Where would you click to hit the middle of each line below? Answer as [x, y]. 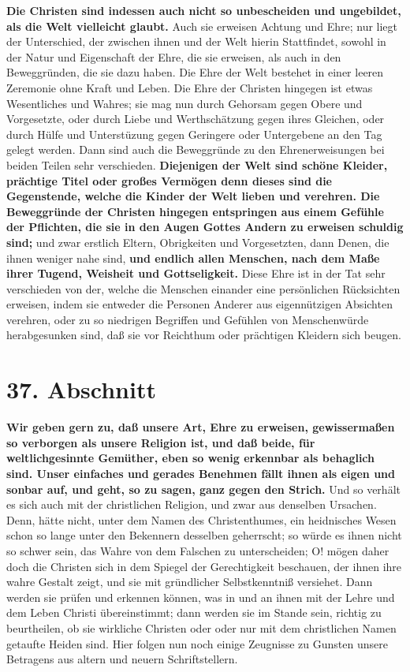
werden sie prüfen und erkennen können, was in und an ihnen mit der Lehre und [201, 597]
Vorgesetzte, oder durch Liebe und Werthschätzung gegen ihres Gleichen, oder [196, 119]
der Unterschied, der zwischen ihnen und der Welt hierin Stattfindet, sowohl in [196, 41]
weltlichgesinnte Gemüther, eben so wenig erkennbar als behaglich [191, 458]
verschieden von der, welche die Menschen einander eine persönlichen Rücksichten [203, 288]
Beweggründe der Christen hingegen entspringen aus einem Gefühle [195, 211]
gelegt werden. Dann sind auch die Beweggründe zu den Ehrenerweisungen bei [196, 149]
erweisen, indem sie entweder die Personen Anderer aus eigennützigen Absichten [199, 304]
